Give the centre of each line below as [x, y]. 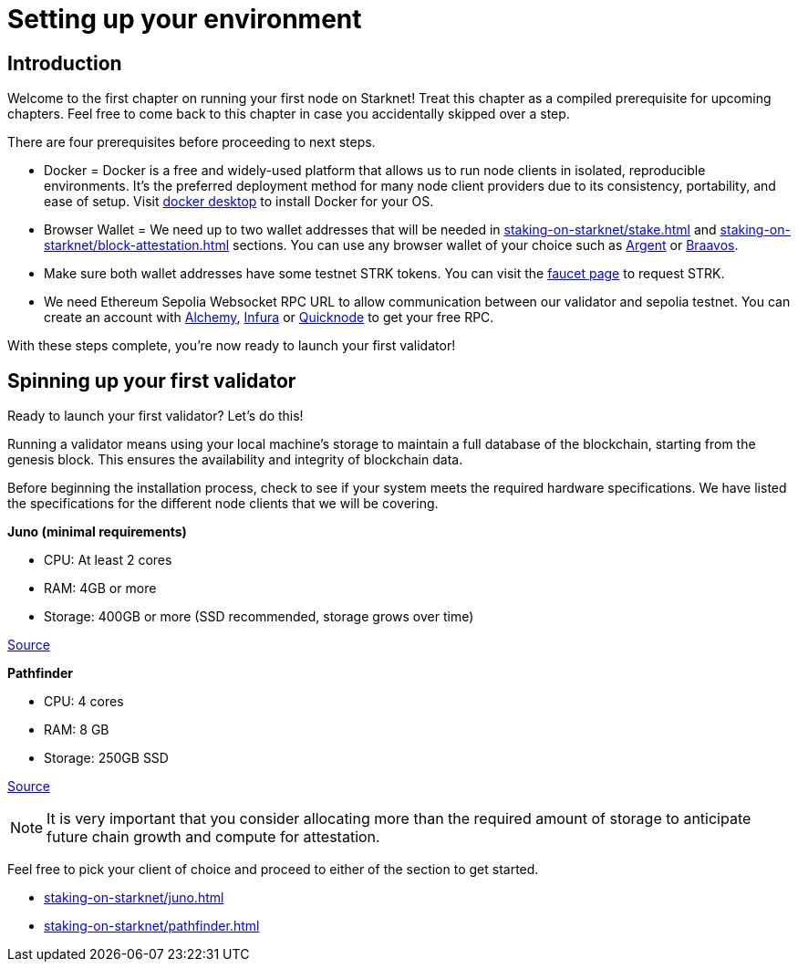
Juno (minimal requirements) [97, 532]
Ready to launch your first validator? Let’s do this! [155, 416]
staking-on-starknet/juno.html [134, 898]
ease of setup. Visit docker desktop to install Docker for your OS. [239, 202]
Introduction [65, 63]
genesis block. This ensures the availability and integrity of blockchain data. [235, 460]
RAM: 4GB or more [100, 589]
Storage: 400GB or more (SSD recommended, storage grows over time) [259, 617]
